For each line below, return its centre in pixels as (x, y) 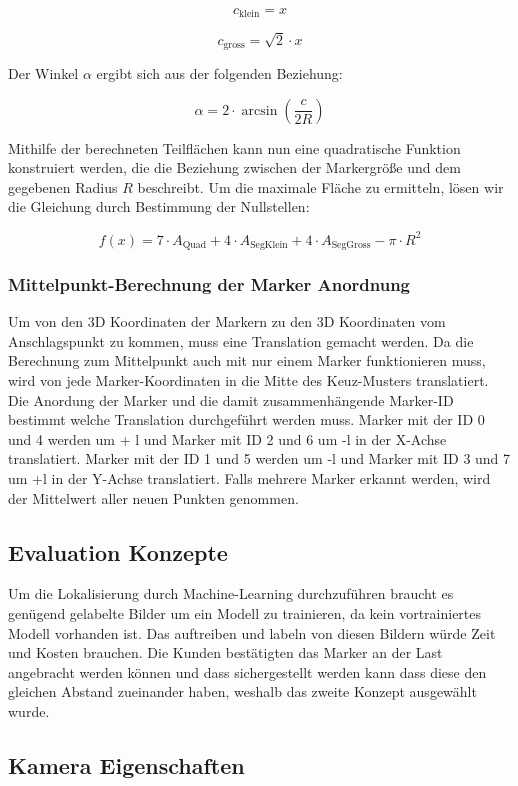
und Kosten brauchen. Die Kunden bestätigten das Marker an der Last (225, 652)
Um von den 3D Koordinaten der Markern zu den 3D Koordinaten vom (227, 321)
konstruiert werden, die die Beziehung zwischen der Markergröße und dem (234, 167)
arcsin (259, 110)
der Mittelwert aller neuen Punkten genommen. (153, 497)
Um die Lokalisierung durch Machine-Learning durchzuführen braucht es (231, 593)
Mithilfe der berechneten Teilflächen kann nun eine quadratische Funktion (234, 147)
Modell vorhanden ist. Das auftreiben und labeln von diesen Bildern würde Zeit (252, 632)
